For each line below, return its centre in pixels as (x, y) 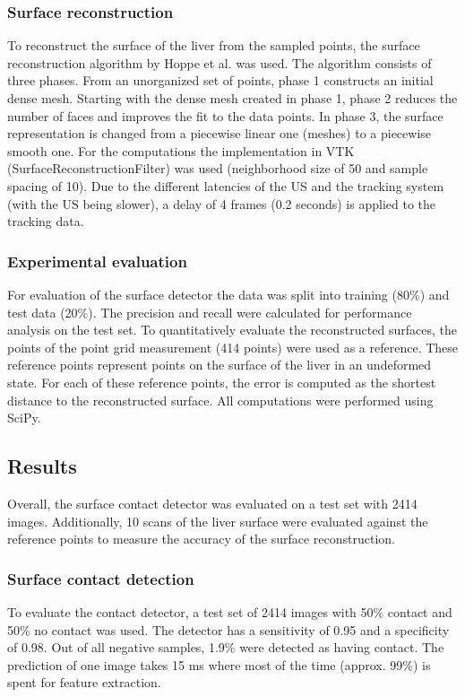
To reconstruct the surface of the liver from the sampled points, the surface (214, 45)
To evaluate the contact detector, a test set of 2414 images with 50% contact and (230, 611)
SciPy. (24, 418)
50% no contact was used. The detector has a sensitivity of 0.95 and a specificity (228, 629)
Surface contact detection (101, 578)
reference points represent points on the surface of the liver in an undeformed (220, 365)
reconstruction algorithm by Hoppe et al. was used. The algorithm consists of (220, 62)
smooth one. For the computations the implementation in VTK (181, 150)
